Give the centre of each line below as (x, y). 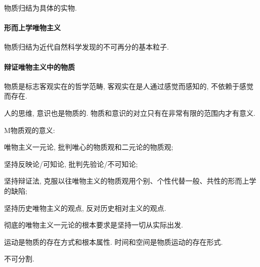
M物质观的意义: (30, 130)
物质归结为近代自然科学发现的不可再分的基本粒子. (86, 47)
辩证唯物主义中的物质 (39, 66)
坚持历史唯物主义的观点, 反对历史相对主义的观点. (85, 208)
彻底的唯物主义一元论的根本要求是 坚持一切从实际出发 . (94, 225)
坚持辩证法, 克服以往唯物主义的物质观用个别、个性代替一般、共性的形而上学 (130, 181)
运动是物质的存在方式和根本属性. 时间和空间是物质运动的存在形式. (114, 241)
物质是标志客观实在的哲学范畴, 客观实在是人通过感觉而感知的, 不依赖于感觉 (129, 86)
